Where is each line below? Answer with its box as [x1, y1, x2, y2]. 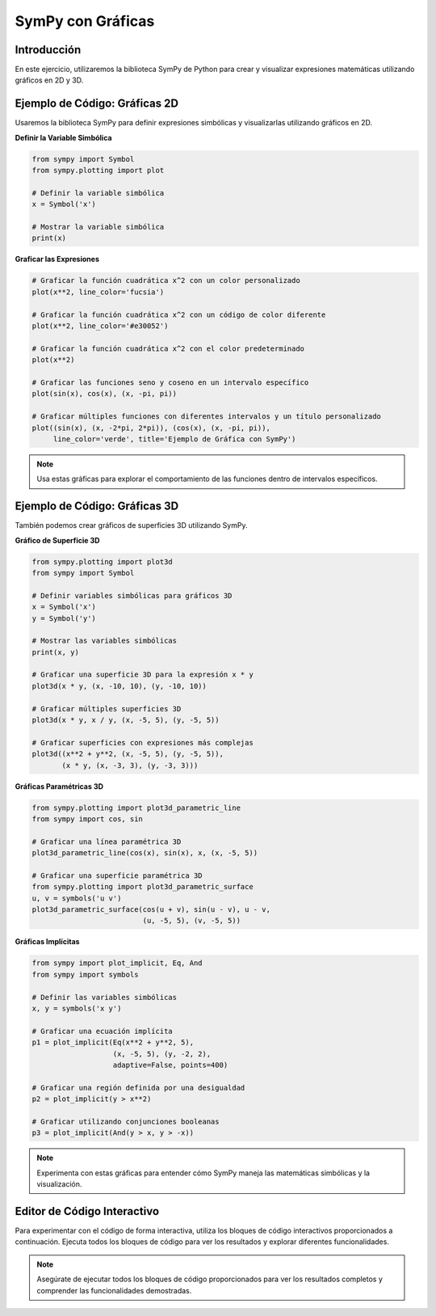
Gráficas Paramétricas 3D [15, 781, 104, 791]
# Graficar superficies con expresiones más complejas [31, 738, 254, 747]
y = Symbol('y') [31, 614, 97, 622]
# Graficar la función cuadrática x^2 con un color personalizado [31, 276, 300, 285]
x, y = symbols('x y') [31, 1004, 122, 1013]
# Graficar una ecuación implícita [31, 1027, 173, 1036]
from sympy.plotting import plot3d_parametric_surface [31, 882, 254, 892]
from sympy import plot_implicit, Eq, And [31, 959, 203, 968]
